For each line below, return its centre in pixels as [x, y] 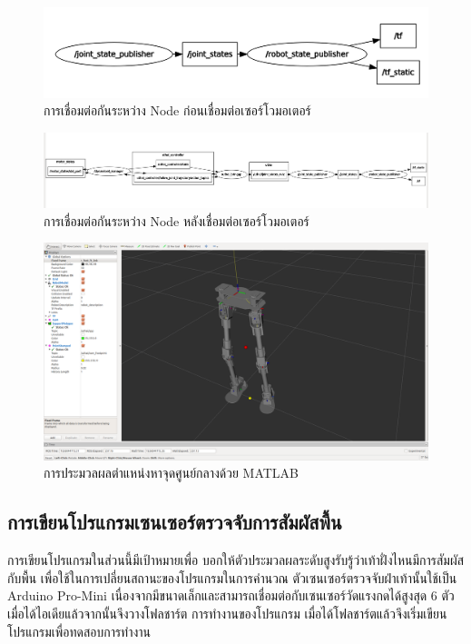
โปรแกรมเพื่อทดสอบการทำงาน [79, 631]
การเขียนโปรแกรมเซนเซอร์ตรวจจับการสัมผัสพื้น [175, 522]
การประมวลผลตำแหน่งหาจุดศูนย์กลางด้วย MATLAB [172, 473]
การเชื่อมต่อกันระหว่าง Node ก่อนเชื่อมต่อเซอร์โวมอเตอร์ [177, 110]
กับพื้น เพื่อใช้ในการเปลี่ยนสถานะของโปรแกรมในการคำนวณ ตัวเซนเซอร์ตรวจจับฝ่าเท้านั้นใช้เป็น [232, 577]
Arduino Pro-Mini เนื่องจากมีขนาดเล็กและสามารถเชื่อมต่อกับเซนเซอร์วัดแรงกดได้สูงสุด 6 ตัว [231, 595]
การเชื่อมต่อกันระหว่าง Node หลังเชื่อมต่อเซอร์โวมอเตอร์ [177, 220]
